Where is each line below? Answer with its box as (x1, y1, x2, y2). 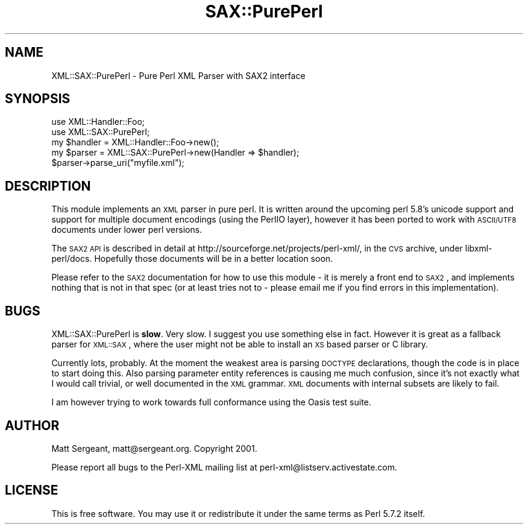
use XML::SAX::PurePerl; (51, 127, 150, 138)
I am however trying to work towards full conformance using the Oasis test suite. (51, 397, 371, 408)
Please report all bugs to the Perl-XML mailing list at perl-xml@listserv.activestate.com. (51, 461, 398, 472)
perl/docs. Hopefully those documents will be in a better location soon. (51, 253, 333, 264)
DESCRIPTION (5, 178, 91, 194)
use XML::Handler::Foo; (51, 116, 145, 127)
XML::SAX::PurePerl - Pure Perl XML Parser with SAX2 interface (51, 70, 306, 81)
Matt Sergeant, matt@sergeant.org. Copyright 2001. (51, 443, 257, 454)
